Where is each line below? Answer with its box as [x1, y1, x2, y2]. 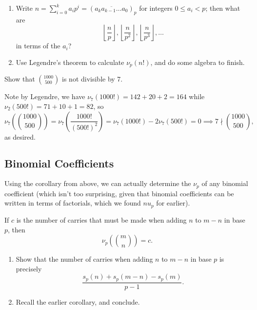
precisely [16, 263, 42, 273]
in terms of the [16, 41, 60, 51]
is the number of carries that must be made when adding [16, 214, 187, 225]
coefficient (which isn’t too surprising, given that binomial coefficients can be [4, 188, 234, 198]
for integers [139, 3, 173, 13]
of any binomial [201, 178, 248, 188]
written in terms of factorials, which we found [4, 198, 141, 208]
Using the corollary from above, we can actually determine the [4, 178, 191, 188]
